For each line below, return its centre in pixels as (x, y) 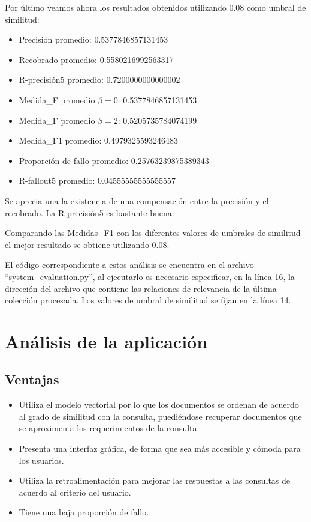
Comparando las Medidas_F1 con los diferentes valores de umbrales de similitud (153, 233)
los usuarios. (41, 460)
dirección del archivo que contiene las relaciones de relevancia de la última (141, 288)
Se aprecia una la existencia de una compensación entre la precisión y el (137, 200)
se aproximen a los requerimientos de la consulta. (109, 428)
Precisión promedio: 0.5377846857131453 (93, 39)
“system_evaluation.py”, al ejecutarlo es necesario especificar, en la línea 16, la (150, 276)
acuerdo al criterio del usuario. (75, 492)
